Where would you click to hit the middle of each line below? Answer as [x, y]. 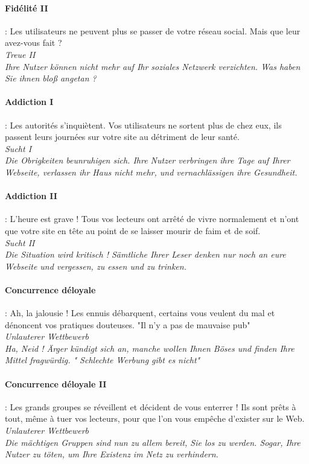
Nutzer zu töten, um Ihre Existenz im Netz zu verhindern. [112, 454]
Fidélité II [27, 8]
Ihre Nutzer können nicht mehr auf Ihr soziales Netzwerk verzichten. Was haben [153, 66]
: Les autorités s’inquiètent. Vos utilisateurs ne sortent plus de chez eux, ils [143, 125]
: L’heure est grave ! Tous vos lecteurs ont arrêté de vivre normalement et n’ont [152, 219]
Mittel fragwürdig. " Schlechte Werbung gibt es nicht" [103, 360]
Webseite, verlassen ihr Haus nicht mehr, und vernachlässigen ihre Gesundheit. [151, 172]
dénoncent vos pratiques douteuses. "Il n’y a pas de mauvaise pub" [128, 324]
